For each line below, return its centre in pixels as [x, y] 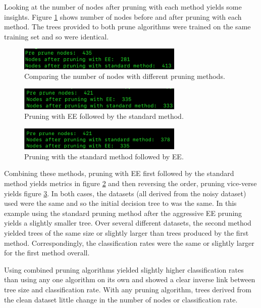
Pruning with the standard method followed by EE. [104, 156]
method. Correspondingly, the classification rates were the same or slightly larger [129, 243]
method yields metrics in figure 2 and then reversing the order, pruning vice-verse [130, 183]
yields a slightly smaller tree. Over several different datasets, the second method [128, 223]
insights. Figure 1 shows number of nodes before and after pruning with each [123, 16]
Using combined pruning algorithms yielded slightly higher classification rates [124, 269]
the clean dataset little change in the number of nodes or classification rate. [121, 299]
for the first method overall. [47, 253]
